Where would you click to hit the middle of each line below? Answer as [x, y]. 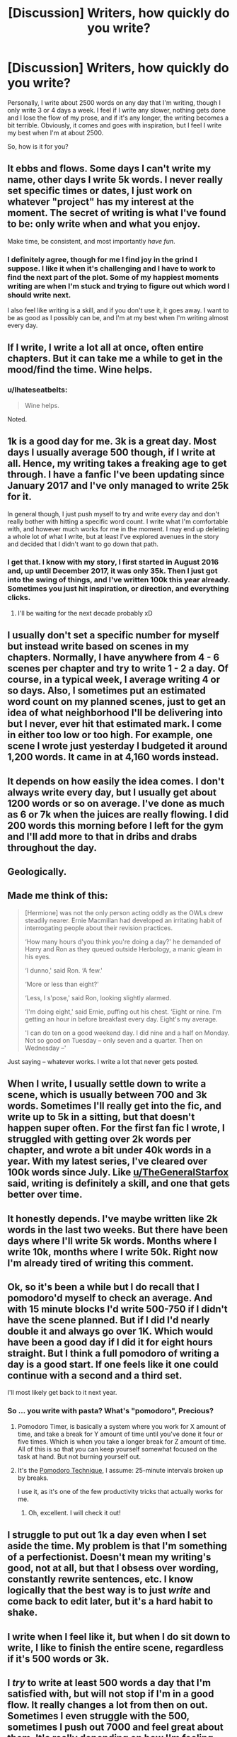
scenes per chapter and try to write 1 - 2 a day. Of [118, 668]
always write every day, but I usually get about [112, 792]
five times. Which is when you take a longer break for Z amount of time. [122, 1441]
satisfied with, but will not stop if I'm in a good [111, 1693]
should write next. [39, 295]
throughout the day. [52, 848]
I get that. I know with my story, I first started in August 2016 [113, 562]
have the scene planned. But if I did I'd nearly [109, 1320]
